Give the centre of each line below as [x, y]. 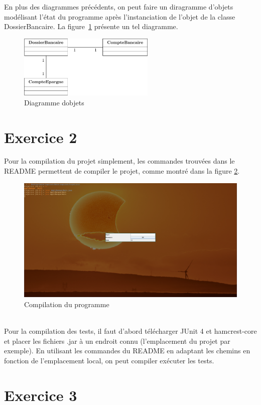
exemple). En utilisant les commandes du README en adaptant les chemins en [127, 351]
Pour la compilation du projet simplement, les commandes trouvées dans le [119, 161]
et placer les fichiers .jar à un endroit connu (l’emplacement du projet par [117, 341]
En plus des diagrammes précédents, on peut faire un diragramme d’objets [119, 7]
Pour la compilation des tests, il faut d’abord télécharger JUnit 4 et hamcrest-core [130, 331]
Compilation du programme [67, 304]
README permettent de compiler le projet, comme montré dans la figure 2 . [122, 171]
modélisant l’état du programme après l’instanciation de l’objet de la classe [120, 16]
